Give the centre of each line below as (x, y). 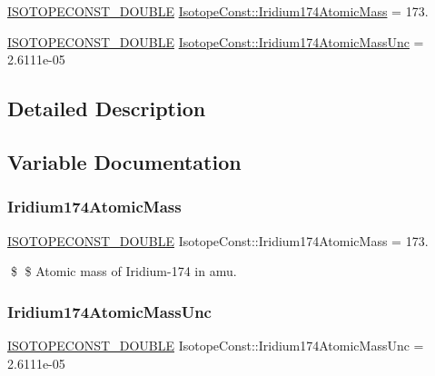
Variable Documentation (124, 161)
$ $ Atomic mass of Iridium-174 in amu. (124, 271)
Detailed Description (107, 109)
